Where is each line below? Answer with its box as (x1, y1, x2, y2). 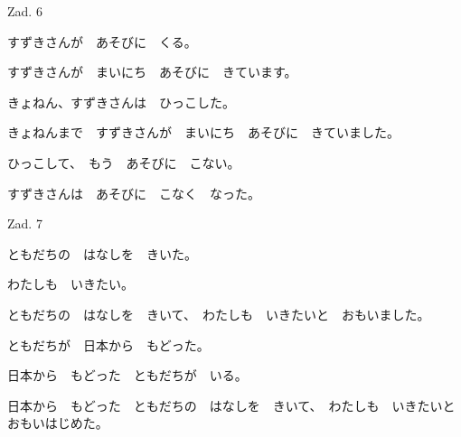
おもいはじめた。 (7, 414, 108, 432)
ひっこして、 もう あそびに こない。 (7, 153, 240, 172)
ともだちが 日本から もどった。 (7, 335, 210, 354)
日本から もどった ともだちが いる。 (7, 366, 248, 385)
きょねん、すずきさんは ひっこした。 (7, 92, 235, 111)
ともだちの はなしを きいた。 (7, 244, 197, 263)
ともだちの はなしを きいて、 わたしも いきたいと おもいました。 (7, 304, 430, 323)
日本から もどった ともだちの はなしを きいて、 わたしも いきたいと (7, 395, 456, 414)
